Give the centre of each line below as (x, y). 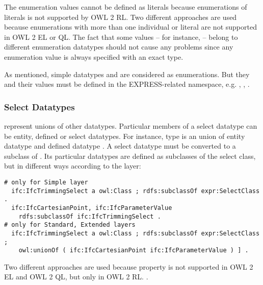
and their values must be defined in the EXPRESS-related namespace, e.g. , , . (127, 84)
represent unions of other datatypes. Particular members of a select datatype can (131, 125)
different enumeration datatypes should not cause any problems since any (119, 47)
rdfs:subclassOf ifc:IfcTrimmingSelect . (90, 216)
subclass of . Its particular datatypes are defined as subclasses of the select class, (130, 156)
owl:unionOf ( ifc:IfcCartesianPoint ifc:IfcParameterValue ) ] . (134, 251)
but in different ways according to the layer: (73, 166)
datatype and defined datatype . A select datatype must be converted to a (120, 146)
